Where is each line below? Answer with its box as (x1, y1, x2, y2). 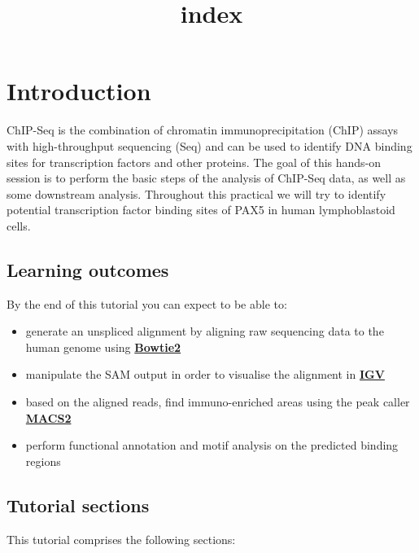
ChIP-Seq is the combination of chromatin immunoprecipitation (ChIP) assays (7, 121, 399, 138)
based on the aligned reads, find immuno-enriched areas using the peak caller (25, 393, 410, 410)
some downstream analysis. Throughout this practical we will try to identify (7, 185, 386, 202)
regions (25, 452, 61, 469)
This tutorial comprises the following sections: (7, 530, 236, 547)
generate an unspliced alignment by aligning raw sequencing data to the (25, 323, 384, 340)
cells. (7, 217, 31, 234)
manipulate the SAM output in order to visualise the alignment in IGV (25, 366, 385, 383)
